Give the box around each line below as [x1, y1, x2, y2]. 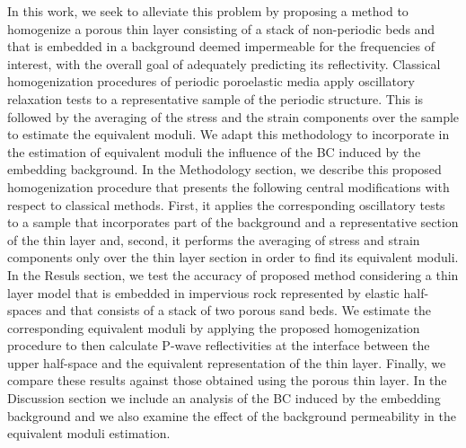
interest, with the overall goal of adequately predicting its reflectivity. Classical [7, 54, 441, 73]
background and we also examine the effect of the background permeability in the [7, 406, 456, 425]
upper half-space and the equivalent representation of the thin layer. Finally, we [7, 353, 446, 372]
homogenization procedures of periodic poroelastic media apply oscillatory [7, 72, 415, 91]
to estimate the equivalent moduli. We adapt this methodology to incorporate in [7, 125, 450, 144]
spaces [7, 301, 42, 320]
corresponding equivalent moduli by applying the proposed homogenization [7, 318, 420, 337]
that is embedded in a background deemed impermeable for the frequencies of [7, 37, 435, 56]
